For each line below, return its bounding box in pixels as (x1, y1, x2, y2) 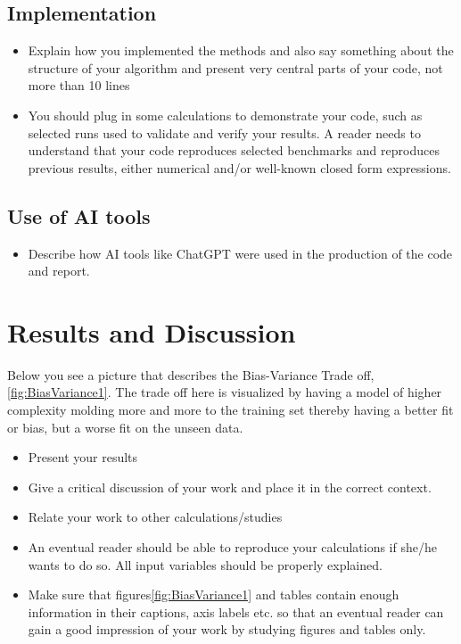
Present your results (28, 448, 138, 466)
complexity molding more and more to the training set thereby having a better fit (7, 400, 454, 419)
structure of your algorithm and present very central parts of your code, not (28, 58, 443, 77)
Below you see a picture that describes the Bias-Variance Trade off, (7, 365, 375, 384)
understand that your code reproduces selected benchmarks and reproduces (28, 141, 440, 160)
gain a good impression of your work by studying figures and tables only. (28, 620, 426, 639)
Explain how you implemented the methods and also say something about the (28, 41, 454, 60)
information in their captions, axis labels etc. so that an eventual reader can (28, 602, 444, 621)
